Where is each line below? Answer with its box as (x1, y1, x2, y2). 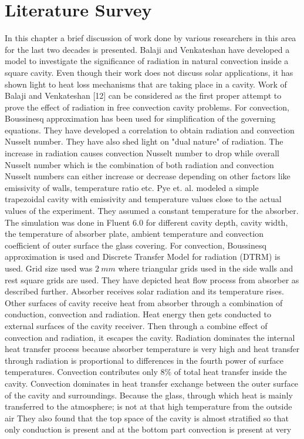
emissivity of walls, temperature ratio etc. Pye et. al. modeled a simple (5, 181, 259, 193)
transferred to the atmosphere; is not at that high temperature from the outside (5, 400, 292, 413)
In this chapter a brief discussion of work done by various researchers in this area (5, 32, 296, 44)
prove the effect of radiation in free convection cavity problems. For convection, (5, 100, 290, 113)
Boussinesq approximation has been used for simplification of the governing (5, 112, 276, 125)
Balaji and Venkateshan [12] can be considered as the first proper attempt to (5, 89, 282, 102)
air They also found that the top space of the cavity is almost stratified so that (5, 411, 289, 424)
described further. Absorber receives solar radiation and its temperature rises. (5, 285, 284, 297)
